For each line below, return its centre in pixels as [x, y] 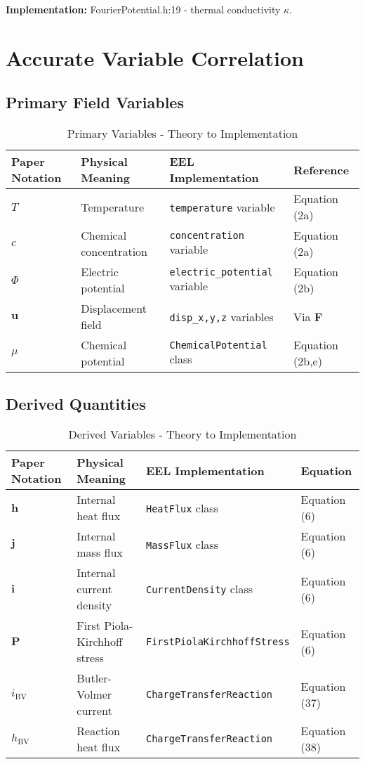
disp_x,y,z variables [221, 316]
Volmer [94, 694]
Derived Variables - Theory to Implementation [182, 434]
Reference [321, 169]
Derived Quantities [76, 403]
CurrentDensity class [199, 589]
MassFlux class [182, 544]
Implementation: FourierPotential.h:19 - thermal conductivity [143, 9]
